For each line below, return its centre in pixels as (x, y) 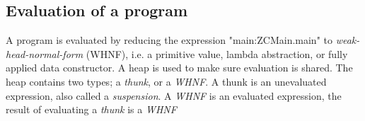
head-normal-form (45, 53)
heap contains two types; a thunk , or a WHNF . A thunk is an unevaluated (166, 81)
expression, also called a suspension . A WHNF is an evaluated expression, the (174, 95)
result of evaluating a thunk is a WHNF (91, 109)
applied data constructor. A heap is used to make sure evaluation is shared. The (179, 68)
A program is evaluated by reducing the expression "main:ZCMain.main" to (169, 40)
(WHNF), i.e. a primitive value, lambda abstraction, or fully (217, 53)
